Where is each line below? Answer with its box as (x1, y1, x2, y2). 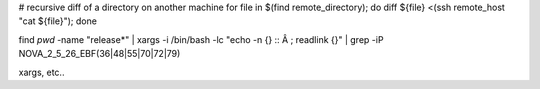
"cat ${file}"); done (18, 15, 97, 27)
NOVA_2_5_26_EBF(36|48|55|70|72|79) (18, 48, 181, 60)
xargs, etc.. (18, 66, 65, 78)
